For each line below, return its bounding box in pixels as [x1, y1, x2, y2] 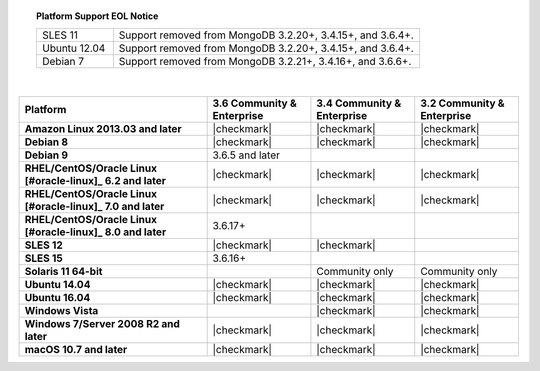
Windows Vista [24, 303, 99, 317]
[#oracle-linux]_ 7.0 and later [24, 199, 165, 213]
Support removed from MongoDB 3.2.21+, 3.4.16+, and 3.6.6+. [118, 55, 412, 69]
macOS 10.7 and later [24, 342, 128, 356]
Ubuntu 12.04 [41, 41, 106, 55]
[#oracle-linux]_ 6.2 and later [24, 173, 167, 187]
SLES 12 [24, 238, 64, 252]
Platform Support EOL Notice [36, 10, 159, 22]
